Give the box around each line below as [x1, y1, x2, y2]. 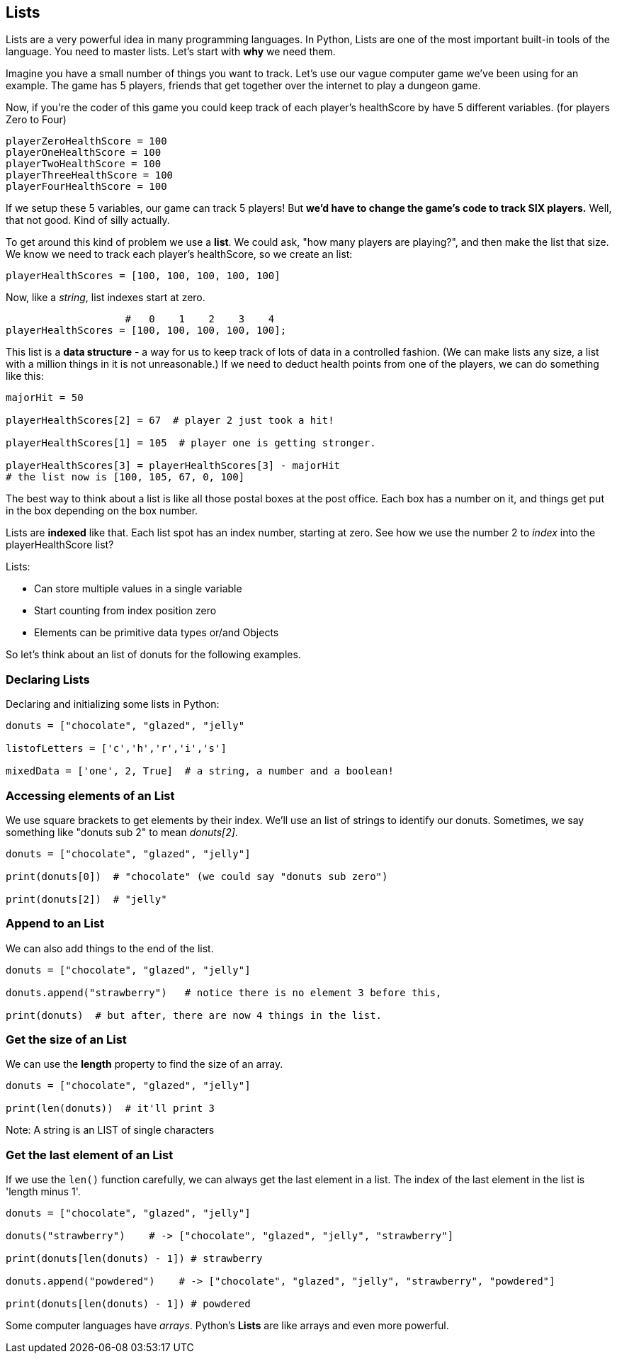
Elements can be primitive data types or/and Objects [34, 626, 279, 639]
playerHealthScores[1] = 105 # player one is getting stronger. [6, 437, 376, 449]
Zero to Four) [6, 113, 67, 126]
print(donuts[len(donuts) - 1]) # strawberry [6, 1253, 263, 1265]
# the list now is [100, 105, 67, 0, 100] [6, 471, 245, 483]
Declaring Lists [6, 672, 90, 687]
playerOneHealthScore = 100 [6, 147, 162, 159]
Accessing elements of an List [6, 788, 175, 803]
